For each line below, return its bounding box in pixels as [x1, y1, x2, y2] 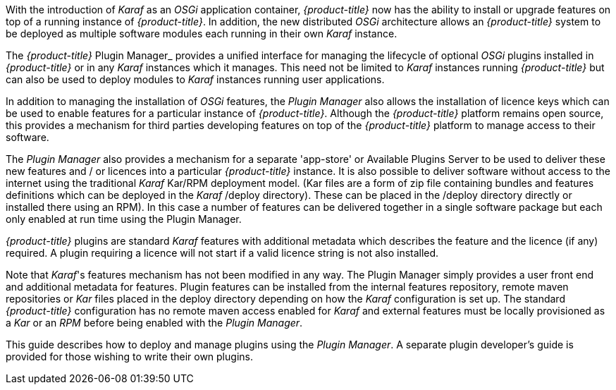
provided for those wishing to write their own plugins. [6, 351, 253, 362]
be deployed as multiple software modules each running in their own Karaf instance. [6, 28, 398, 39]
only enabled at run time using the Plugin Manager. [6, 213, 242, 225]
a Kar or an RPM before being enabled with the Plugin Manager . [6, 317, 303, 329]
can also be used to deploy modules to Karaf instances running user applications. [6, 73, 385, 85]
